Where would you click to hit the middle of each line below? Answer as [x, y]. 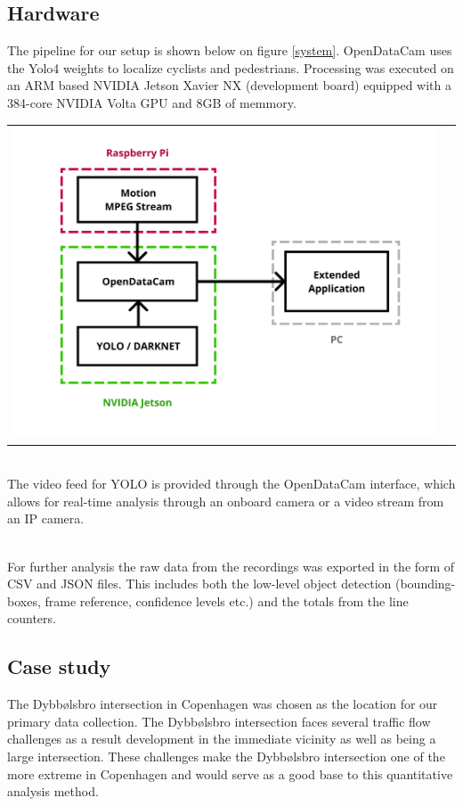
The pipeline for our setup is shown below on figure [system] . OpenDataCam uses [230, 50]
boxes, [24, 600]
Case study [59, 666]
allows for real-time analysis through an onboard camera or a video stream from [226, 501]
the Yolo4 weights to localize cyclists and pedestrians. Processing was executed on [231, 67]
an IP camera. [46, 518]
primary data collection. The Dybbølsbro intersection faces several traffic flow [219, 721]
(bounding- [425, 584]
